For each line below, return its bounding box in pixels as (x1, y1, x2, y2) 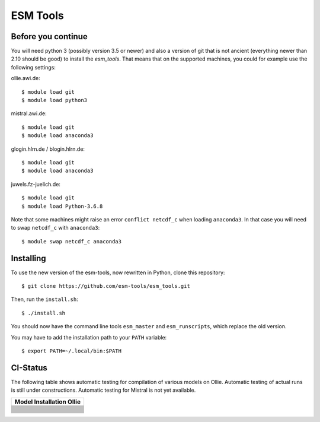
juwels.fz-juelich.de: (11, 180, 60, 188)
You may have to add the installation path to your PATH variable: (11, 334, 167, 341)
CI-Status (11, 363, 47, 373)
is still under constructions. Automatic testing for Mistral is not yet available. (11, 386, 196, 394)
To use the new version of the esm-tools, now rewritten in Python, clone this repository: (11, 269, 225, 276)
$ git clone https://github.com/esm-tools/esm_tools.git (21, 283, 191, 289)
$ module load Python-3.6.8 (21, 202, 103, 210)
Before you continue (11, 31, 88, 42)
